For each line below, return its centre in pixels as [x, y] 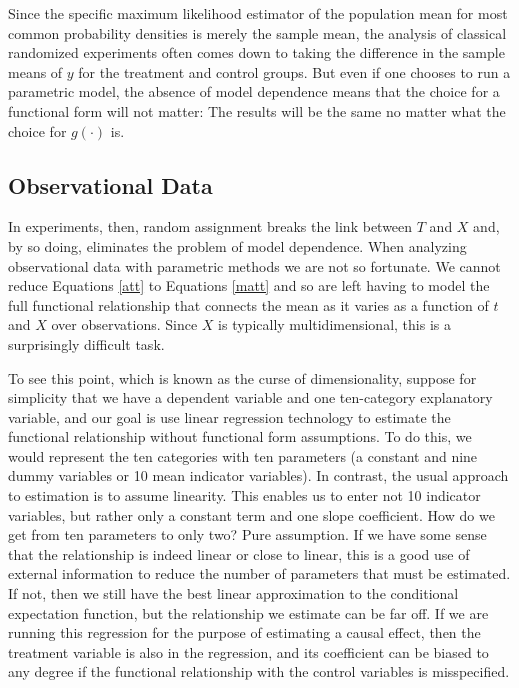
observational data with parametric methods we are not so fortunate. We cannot [254, 265]
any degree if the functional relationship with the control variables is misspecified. [259, 671]
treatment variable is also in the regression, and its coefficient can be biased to [248, 651]
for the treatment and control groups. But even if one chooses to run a [294, 71]
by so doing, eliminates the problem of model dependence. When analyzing [237, 245]
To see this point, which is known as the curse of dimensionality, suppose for [242, 377]
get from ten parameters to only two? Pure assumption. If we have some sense [247, 534]
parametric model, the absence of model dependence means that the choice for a [254, 91]
